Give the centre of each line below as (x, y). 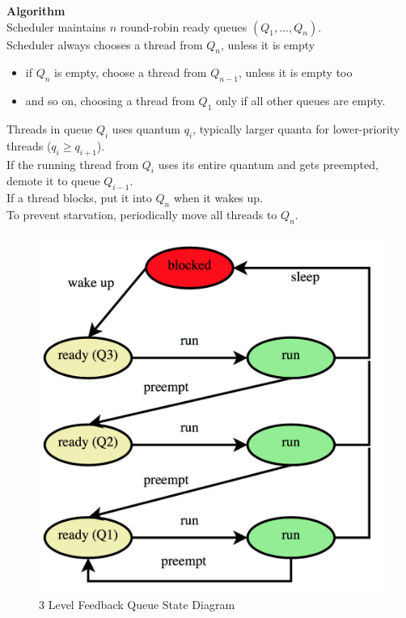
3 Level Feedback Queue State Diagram (137, 605)
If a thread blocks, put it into (79, 198)
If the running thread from (73, 164)
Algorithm (36, 11)
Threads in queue (50, 128)
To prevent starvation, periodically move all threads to (142, 214)
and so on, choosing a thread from (110, 101)
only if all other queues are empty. (300, 101)
